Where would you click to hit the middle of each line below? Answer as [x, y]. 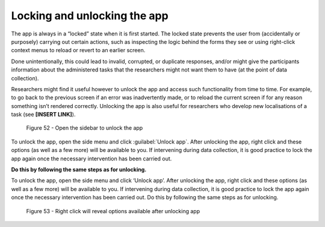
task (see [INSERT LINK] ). [43, 115]
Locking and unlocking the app [90, 16]
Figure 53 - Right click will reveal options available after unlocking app [113, 211]
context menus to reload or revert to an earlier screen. [78, 50]
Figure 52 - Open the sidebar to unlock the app [85, 128]
